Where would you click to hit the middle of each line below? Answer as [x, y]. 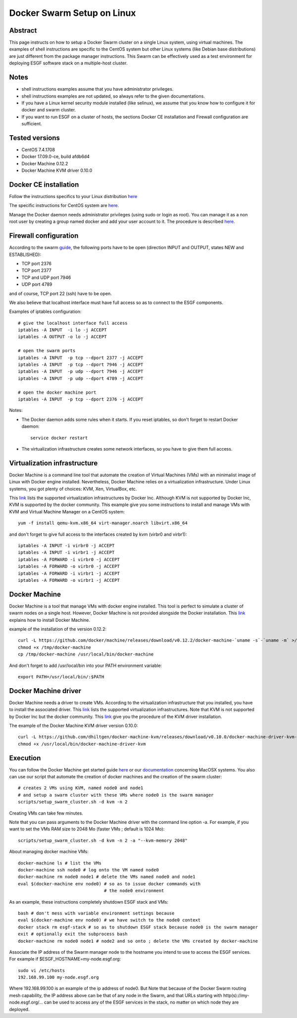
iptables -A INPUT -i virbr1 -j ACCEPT [66, 553]
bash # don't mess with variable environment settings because [96, 913]
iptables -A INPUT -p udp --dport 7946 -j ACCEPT [81, 372]
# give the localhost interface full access [73, 323]
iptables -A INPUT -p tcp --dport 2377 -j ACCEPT [81, 357]
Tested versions [35, 138]
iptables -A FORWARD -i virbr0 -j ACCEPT [69, 559]
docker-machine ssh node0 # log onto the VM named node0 [89, 870]
